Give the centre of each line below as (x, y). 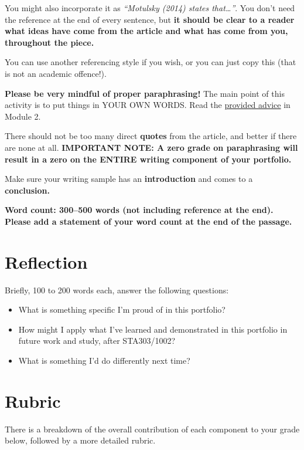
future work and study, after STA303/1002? (97, 341)
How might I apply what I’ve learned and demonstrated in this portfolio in (153, 329)
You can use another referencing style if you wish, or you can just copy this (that (151, 62)
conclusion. (27, 190)
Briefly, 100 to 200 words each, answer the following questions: (117, 290)
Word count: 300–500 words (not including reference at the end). (139, 210)
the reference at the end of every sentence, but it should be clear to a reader (150, 19)
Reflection (46, 261)
